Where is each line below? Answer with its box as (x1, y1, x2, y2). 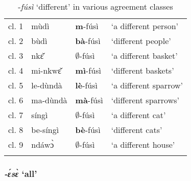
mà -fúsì (75, 94, 103, 106)
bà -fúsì (75, 35, 101, 47)
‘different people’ (111, 35, 171, 47)
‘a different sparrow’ (111, 79, 183, 91)
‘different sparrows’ (111, 94, 179, 106)
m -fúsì (75, 20, 99, 32)
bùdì (31, 35, 47, 47)
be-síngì (31, 124, 59, 135)
